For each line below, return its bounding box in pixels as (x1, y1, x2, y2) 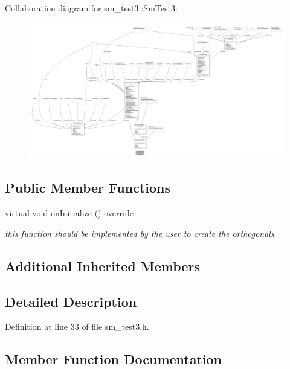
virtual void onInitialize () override (5, 207, 134, 219)
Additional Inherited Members (5, 256, 200, 275)
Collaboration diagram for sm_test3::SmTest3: (5, 2, 178, 14)
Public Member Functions (5, 178, 170, 197)
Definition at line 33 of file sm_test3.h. (5, 320, 149, 333)
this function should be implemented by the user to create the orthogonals (5, 226, 274, 239)
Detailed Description (5, 292, 137, 310)
